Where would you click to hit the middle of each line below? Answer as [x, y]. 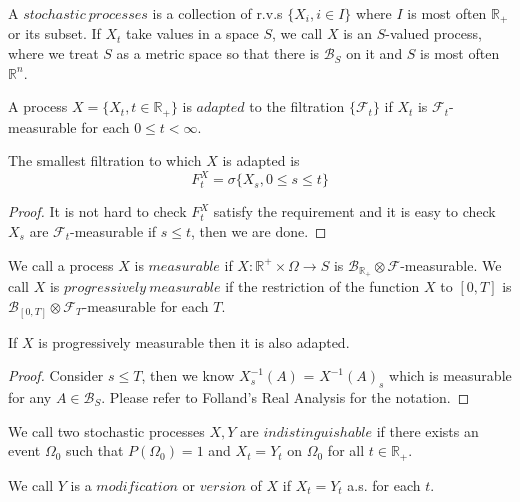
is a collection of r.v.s [217, 13]
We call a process [61, 264]
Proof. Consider [56, 375]
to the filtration [297, 106]
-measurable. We [451, 264]
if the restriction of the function [322, 286]
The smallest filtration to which [105, 160]
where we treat [53, 53]
